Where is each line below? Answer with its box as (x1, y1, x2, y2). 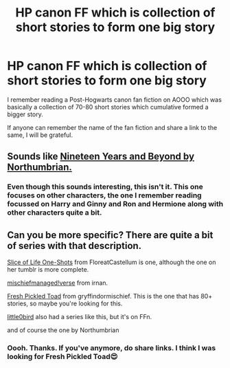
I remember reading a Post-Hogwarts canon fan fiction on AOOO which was (7, 95, 222, 104)
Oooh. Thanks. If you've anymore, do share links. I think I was (7, 343, 216, 352)
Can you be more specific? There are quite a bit (7, 229, 214, 241)
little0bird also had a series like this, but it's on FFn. (7, 313, 152, 321)
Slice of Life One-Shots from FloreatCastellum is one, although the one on (7, 258, 216, 266)
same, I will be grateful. (7, 131, 73, 139)
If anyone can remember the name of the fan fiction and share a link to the (7, 123, 218, 131)
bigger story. (7, 110, 43, 118)
